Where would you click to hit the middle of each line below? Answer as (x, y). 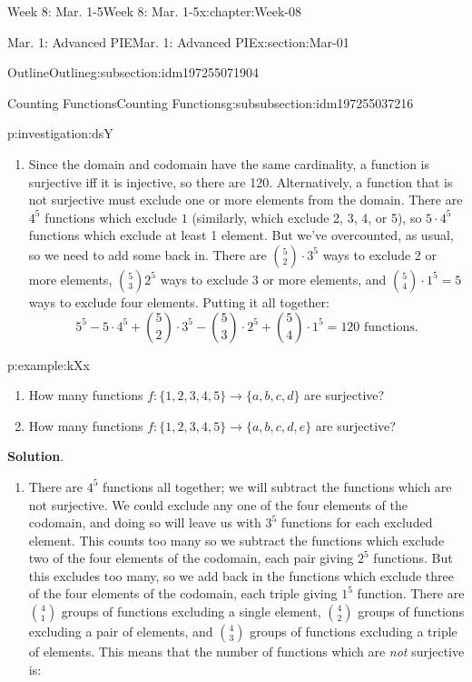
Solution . (36, 456)
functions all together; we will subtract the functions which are (277, 486)
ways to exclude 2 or (379, 254)
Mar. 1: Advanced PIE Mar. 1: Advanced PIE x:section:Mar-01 (178, 41)
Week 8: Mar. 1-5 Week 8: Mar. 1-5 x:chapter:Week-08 (155, 11)
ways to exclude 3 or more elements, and (273, 279)
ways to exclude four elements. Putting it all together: (179, 301)
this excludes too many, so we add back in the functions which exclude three (241, 575)
